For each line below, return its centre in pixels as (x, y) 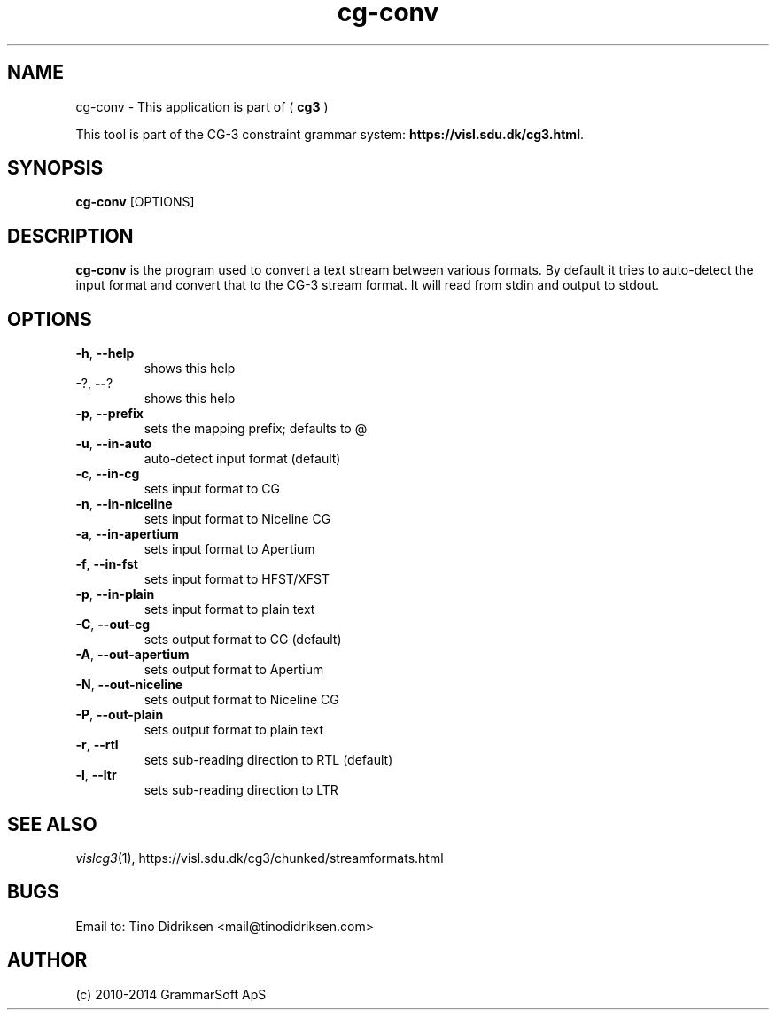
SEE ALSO (52, 824)
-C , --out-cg (113, 625)
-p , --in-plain (115, 594)
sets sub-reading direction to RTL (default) (268, 760)
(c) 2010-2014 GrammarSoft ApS (171, 994)
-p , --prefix (109, 414)
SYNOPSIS (55, 168)
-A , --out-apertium (132, 655)
